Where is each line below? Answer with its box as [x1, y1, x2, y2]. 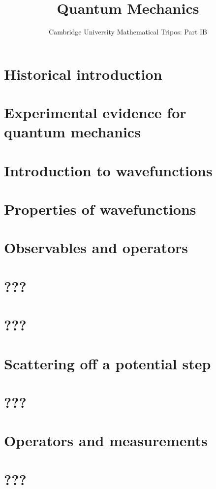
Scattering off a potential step [4, 353, 211, 373]
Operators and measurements [4, 430, 208, 451]
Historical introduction [4, 64, 162, 84]
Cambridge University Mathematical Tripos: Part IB [49, 27, 207, 37]
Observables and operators [4, 237, 188, 258]
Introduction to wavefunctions [4, 160, 213, 180]
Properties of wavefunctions [4, 199, 196, 219]
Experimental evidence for [4, 102, 186, 123]
